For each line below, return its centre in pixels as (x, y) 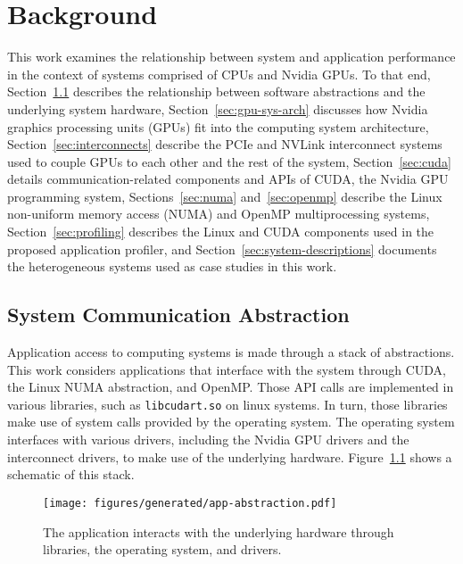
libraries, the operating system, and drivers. (162, 549)
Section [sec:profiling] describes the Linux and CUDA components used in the (221, 232)
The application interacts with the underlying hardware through (219, 531)
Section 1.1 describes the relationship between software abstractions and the (216, 91)
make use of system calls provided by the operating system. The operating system (231, 422)
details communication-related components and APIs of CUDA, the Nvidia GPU (228, 179)
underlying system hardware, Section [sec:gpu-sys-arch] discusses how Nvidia (218, 108)
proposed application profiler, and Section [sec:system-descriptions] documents (222, 249)
